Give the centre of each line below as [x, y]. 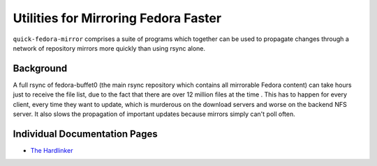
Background [40, 68]
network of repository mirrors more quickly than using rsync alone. [109, 48]
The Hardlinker [52, 150]
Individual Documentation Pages [85, 134]
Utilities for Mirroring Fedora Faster [117, 18]
